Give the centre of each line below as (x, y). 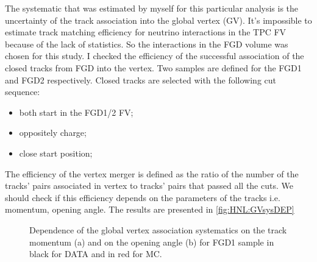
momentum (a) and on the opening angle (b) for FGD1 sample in (152, 242)
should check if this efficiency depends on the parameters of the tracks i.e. (143, 197)
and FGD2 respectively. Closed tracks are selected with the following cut (141, 80)
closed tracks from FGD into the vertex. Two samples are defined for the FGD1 (153, 67)
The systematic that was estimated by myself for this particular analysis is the (152, 8)
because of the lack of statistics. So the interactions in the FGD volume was (147, 44)
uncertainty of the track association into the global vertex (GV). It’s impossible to (158, 20)
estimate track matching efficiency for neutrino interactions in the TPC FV (146, 32)
